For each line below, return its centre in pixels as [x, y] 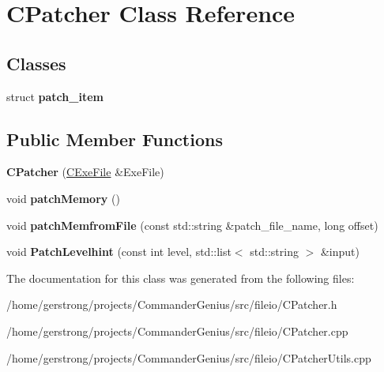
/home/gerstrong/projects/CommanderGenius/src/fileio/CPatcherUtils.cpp [189, 357]
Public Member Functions [115, 139]
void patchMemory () [63, 198]
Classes [36, 63]
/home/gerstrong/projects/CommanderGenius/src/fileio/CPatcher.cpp [177, 331]
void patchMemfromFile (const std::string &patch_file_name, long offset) [192, 225]
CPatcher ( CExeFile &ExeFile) [85, 172]
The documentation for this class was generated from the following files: [181, 278]
